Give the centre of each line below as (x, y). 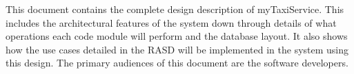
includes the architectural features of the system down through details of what (171, 22)
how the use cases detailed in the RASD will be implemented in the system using (177, 49)
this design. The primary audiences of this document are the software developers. (177, 63)
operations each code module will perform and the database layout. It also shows (177, 36)
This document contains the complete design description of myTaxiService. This (175, 9)
